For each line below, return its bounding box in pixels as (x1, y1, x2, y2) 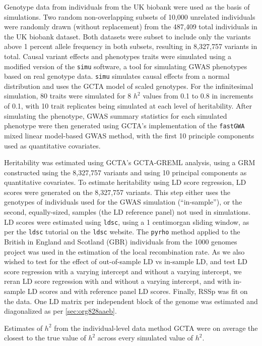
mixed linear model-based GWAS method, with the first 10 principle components (4, 130, 254, 140)
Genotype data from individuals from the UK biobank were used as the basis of (4, 2, 250, 12)
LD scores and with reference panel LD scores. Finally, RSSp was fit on (27, 285, 248, 296)
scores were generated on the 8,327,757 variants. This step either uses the (4, 186, 231, 197)
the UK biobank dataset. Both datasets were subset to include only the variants (4, 31, 251, 41)
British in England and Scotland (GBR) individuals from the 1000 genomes (4, 236, 237, 246)
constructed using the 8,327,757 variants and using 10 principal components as (4, 167, 247, 177)
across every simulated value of (97, 332, 193, 343)
